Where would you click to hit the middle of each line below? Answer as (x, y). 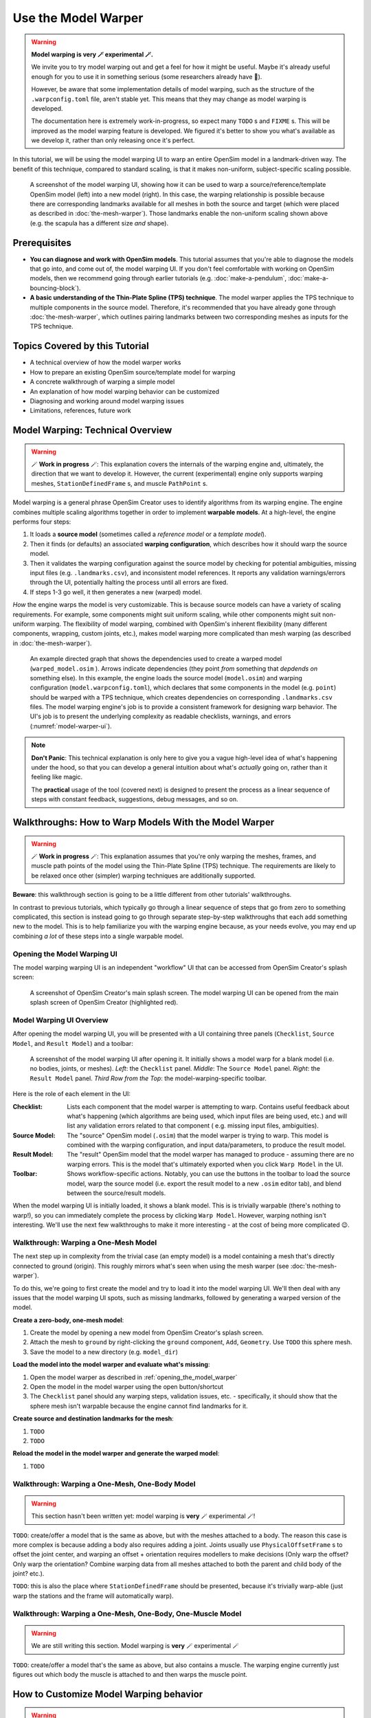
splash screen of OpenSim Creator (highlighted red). (104, 1003)
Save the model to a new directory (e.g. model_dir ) (104, 1352)
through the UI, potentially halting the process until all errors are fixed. (129, 582)
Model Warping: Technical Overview (92, 431)
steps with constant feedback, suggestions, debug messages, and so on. (135, 799)
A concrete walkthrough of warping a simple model (102, 382)
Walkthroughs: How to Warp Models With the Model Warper (144, 822)
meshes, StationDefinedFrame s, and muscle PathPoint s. (120, 483)
